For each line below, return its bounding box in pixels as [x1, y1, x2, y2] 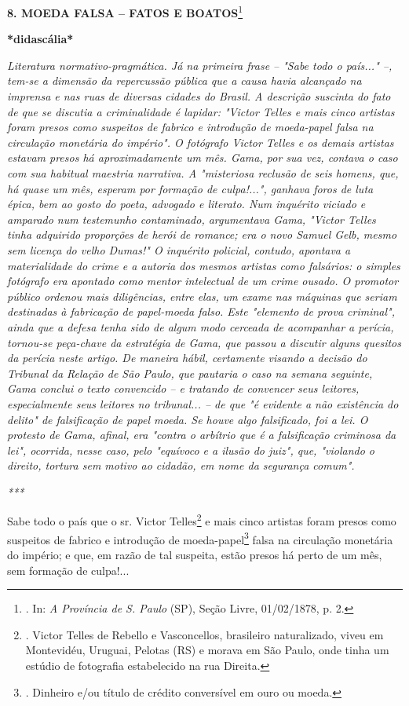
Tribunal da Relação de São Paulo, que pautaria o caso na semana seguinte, [7, 364, 373, 381]
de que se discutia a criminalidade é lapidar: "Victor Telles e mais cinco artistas [7, 103, 395, 119]
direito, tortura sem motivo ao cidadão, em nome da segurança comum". [7, 457, 355, 474]
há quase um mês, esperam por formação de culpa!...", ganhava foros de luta [7, 180, 374, 196]
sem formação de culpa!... [7, 562, 130, 578]
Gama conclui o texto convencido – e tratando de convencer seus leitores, [7, 380, 360, 397]
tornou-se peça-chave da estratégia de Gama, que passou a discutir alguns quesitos [7, 334, 401, 350]
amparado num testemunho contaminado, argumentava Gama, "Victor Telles [7, 210, 376, 227]
